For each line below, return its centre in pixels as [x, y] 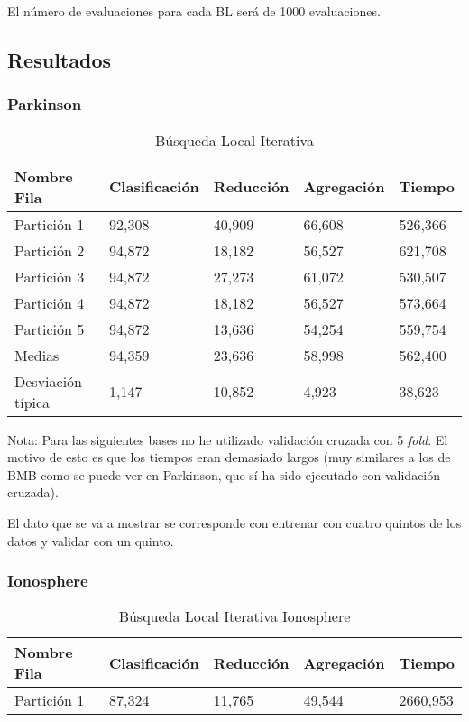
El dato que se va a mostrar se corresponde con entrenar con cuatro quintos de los [234, 522]
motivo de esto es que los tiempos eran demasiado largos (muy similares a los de [229, 457]
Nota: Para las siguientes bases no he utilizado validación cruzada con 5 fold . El [228, 439]
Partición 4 [50, 302]
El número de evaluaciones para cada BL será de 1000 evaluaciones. [194, 11]
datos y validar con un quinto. [91, 540]
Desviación [48, 381]
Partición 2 [50, 250]
